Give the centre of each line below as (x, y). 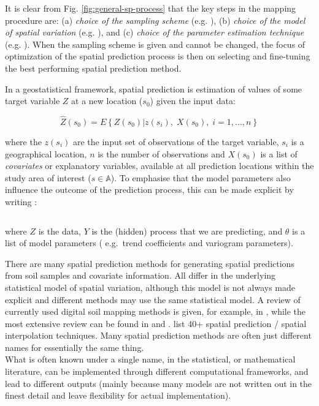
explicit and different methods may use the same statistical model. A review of (153, 299)
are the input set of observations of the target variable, (176, 141)
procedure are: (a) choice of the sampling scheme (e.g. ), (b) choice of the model (155, 20)
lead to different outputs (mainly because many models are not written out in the (159, 383)
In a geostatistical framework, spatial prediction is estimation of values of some (154, 88)
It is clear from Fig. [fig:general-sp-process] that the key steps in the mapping (151, 8)
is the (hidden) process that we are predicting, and (187, 231)
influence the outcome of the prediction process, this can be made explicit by (149, 190)
